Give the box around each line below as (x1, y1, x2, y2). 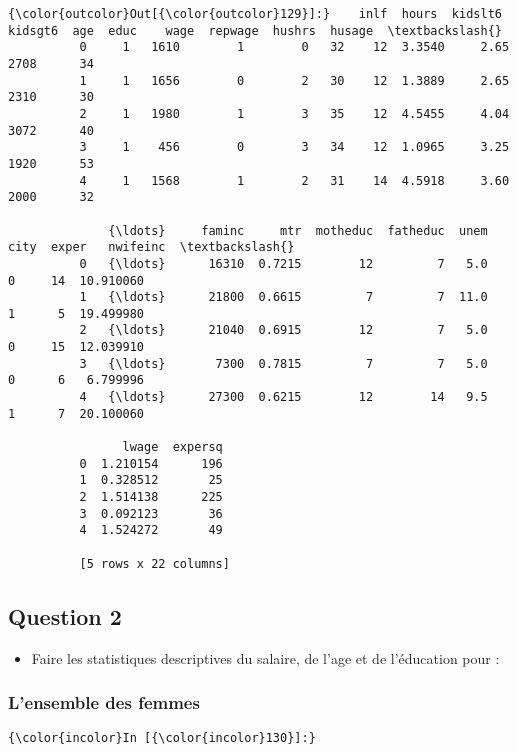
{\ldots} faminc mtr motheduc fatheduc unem (108, 223, 488, 238)
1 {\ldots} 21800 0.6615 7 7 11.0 (79, 290, 488, 305)
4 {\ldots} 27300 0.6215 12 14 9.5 (79, 390, 488, 405)
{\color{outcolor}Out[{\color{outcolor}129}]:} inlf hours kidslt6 (8, 7, 502, 21)
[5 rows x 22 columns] (79, 556, 230, 571)
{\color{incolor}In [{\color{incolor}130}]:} (8, 731, 316, 746)
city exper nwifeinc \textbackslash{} (8, 240, 295, 255)
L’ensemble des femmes (8, 690, 200, 715)
